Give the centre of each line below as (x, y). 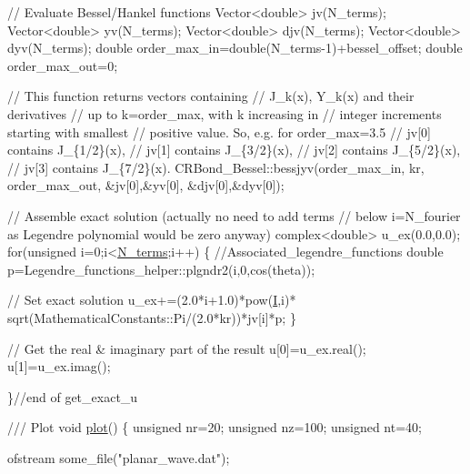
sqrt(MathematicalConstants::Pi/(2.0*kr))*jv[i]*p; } (152, 317)
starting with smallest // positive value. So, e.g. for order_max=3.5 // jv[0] (219, 131)
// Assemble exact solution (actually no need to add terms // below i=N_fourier (234, 215)
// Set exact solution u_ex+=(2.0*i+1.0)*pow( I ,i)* (152, 300)
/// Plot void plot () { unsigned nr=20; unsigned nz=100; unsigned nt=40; (215, 427)
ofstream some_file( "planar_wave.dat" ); (119, 457)
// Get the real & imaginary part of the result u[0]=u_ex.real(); (187, 348)
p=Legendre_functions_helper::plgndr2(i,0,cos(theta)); (161, 269)
